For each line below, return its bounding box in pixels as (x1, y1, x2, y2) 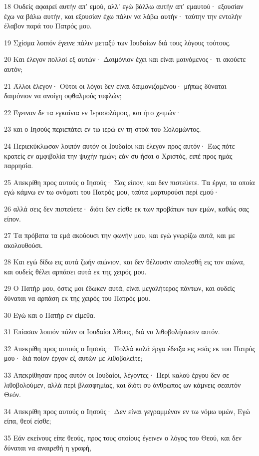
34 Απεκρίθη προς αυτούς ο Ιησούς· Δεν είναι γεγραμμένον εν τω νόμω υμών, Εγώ (4, 406, 250, 416)
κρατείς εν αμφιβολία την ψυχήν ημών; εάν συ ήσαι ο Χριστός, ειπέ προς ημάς (4, 150, 233, 161)
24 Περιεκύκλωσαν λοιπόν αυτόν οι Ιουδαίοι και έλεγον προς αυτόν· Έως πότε (4, 140, 235, 151)
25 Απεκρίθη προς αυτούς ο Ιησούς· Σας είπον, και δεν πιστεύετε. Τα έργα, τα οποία (4, 177, 255, 187)
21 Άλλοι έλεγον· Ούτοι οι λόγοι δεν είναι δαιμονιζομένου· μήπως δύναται (4, 80, 227, 91)
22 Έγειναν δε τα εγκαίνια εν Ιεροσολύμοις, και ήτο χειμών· (4, 107, 181, 117)
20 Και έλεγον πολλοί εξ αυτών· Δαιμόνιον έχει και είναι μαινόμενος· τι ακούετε (4, 54, 246, 64)
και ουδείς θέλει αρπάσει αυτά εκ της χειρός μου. (4, 266, 147, 276)
